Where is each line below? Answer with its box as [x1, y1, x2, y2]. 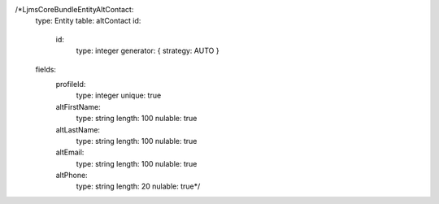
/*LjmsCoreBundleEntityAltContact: [15, 5, 134, 14]
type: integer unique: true [76, 90, 162, 101]
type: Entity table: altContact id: [35, 16, 141, 26]
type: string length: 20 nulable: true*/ [76, 181, 201, 191]
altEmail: [55, 147, 85, 158]
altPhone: [55, 171, 89, 180]
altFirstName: [55, 102, 101, 111]
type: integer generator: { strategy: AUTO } [76, 46, 219, 56]
